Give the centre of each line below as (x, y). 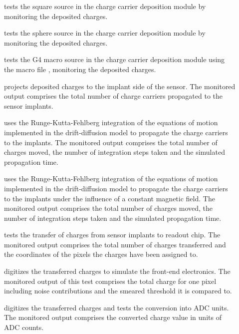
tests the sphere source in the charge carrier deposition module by (105, 33)
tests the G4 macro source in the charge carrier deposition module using (115, 59)
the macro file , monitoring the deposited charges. (80, 69)
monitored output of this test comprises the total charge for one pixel (110, 281)
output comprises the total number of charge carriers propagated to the (114, 96)
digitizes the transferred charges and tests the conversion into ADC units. (117, 307)
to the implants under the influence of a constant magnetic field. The (110, 198)
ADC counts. (24, 327)
